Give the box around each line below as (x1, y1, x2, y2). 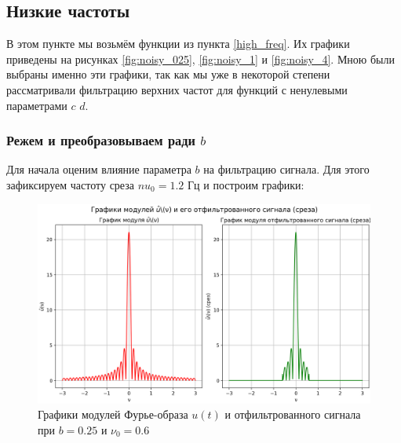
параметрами (6, 97, 67, 113)
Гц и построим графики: (187, 176, 304, 192)
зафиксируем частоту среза (6, 176, 134, 192)
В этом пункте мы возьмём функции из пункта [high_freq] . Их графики (6, 35, 350, 52)
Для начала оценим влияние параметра (6, 161, 191, 178)
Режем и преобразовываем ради (6, 130, 195, 150)
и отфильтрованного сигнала (224, 406, 361, 423)
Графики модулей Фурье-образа (38, 406, 188, 423)
